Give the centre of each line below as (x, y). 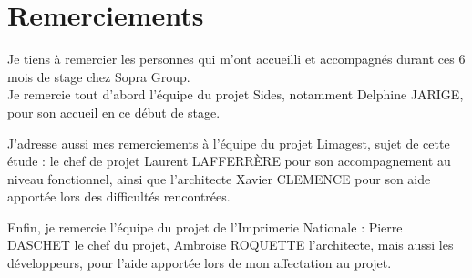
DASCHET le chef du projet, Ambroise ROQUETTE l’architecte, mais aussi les (231, 245)
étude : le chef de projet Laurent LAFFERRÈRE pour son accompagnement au (229, 161)
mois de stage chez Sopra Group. (99, 76)
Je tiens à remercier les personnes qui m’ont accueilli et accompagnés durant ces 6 (236, 59)
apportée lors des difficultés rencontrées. (119, 196)
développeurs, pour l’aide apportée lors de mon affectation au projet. (200, 263)
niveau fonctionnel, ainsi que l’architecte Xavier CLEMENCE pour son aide (219, 178)
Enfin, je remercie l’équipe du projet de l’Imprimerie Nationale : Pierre (205, 227)
